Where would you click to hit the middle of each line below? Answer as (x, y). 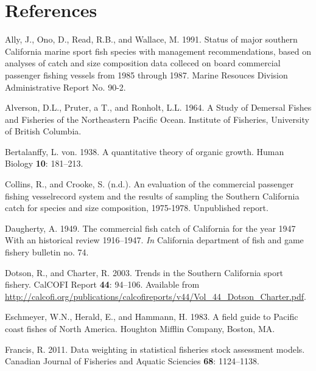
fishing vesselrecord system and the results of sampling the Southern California (152, 196)
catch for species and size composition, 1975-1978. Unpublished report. (137, 208)
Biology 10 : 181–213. (44, 163)
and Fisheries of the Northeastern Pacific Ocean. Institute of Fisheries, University (157, 119)
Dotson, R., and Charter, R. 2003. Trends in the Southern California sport (144, 272)
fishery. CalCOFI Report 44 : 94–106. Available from (102, 284)
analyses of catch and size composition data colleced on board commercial (143, 63)
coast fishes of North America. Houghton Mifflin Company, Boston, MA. (140, 328)
